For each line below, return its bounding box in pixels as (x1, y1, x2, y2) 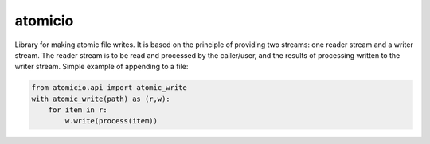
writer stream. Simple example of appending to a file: (14, 62, 189, 72)
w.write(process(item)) (64, 116, 158, 126)
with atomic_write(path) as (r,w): (31, 94, 170, 103)
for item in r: (48, 106, 107, 115)
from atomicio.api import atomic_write (31, 84, 187, 92)
